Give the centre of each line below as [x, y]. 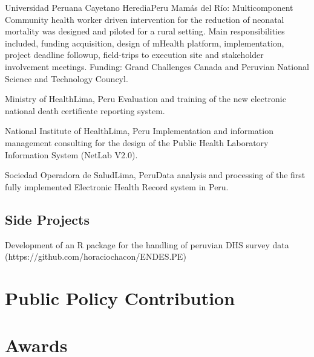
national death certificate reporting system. [85, 110]
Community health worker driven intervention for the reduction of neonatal [145, 19]
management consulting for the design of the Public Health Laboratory [137, 142]
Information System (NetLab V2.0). [71, 154]
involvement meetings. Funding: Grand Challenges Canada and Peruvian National [157, 66]
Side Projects [47, 219]
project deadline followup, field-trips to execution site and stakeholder [134, 55]
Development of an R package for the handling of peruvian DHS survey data [147, 244]
